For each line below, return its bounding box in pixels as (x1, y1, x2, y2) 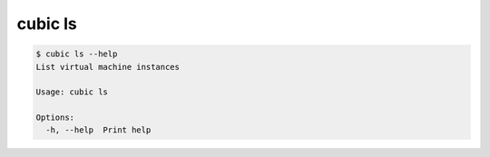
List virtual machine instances (35, 62, 181, 72)
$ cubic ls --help (35, 49, 118, 59)
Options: (35, 113, 75, 123)
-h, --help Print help (45, 125, 152, 135)
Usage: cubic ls (35, 87, 109, 97)
